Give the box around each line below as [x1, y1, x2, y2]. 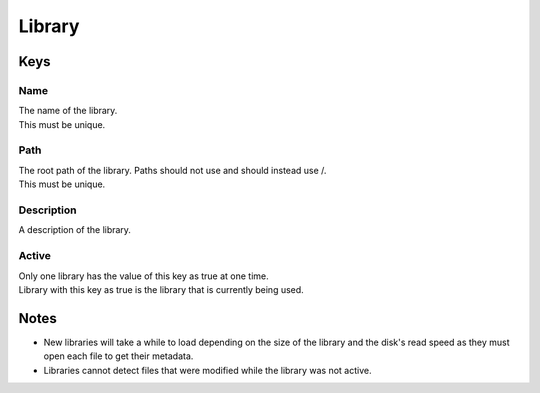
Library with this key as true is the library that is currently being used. [18, 283, 304, 295]
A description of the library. [18, 224, 132, 236]
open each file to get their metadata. [43, 350, 194, 362]
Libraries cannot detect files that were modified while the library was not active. [43, 364, 372, 376]
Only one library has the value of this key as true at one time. [18, 270, 269, 282]
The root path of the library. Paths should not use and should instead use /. [18, 164, 327, 176]
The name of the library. [18, 105, 118, 117]
